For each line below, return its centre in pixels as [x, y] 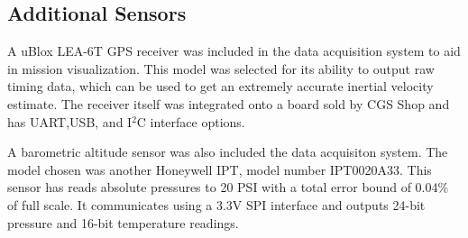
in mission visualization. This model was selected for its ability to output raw [221, 68]
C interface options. [191, 121]
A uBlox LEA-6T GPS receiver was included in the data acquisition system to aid [234, 51]
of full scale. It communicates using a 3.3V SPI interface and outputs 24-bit [216, 204]
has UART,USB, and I [70, 121]
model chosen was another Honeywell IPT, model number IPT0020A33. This [220, 169]
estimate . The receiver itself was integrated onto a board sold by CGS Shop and [229, 103]
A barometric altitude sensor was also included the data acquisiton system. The [228, 152]
